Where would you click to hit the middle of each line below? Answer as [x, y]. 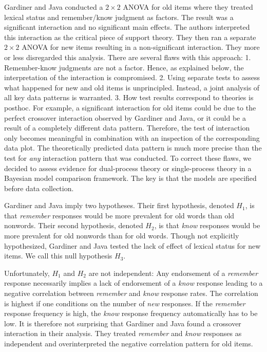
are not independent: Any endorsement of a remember [173, 273]
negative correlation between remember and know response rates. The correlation [131, 293]
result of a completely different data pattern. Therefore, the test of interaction [127, 128]
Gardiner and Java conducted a [54, 7]
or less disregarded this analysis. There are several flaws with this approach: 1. [128, 57]
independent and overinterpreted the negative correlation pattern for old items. [129, 343]
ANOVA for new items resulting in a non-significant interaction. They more [141, 47]
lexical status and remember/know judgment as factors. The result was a [119, 17]
